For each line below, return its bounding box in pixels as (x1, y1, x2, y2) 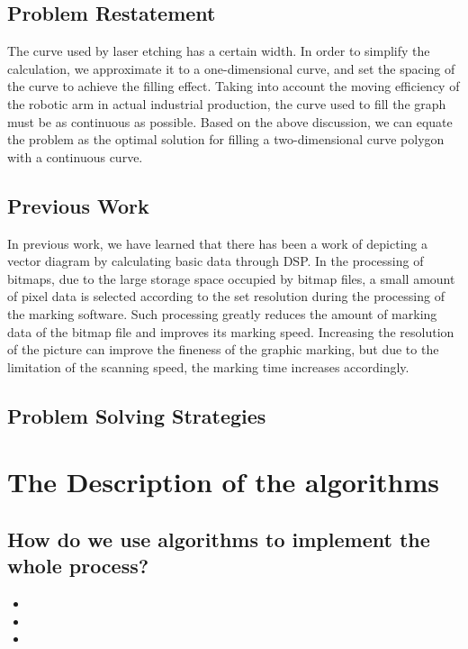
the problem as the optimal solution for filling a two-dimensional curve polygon (7, 130, 445, 149)
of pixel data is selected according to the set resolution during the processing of (7, 287, 445, 306)
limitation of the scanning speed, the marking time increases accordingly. (7, 357, 409, 376)
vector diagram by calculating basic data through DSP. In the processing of (7, 251, 424, 270)
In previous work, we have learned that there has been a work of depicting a (7, 233, 427, 252)
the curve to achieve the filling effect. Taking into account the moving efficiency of (7, 77, 460, 96)
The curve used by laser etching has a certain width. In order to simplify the (7, 41, 430, 60)
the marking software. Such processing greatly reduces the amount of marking (7, 304, 437, 323)
